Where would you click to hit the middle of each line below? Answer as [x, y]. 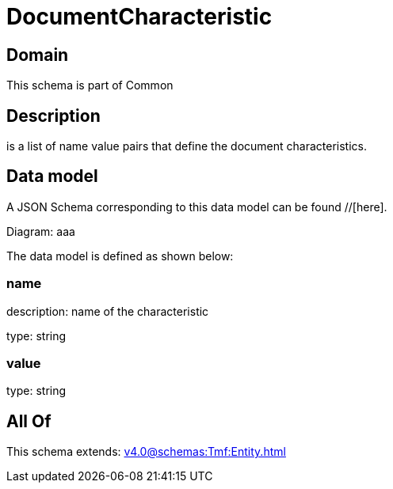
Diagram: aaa [41, 231]
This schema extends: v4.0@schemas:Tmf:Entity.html [146, 452]
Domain [38, 55]
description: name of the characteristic [108, 311]
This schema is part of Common [90, 85]
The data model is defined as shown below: [120, 256]
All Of [29, 421]
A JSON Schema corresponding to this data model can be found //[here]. [197, 207]
